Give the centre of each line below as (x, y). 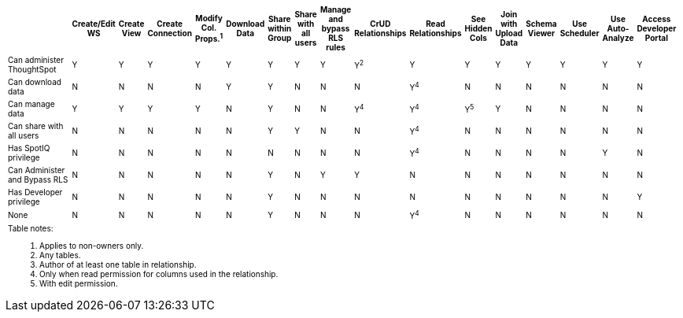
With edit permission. (79, 284)
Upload (509, 33)
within (280, 28)
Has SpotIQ (29, 148)
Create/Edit (94, 24)
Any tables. (60, 255)
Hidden (478, 28)
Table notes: (31, 229)
